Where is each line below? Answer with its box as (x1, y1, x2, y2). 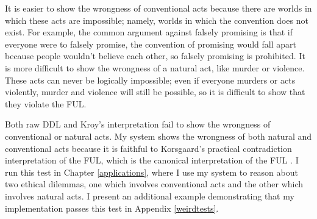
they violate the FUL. (5, 97, 87, 110)
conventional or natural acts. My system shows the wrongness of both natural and (5, 129, 312, 142)
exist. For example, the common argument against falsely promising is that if (5, 26, 293, 38)
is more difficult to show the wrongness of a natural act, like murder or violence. (5, 61, 305, 74)
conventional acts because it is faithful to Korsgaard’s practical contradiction (5, 142, 292, 154)
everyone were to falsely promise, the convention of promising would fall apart (5, 37, 296, 50)
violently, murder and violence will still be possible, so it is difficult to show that (5, 85, 305, 98)
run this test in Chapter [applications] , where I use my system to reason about (5, 165, 298, 178)
